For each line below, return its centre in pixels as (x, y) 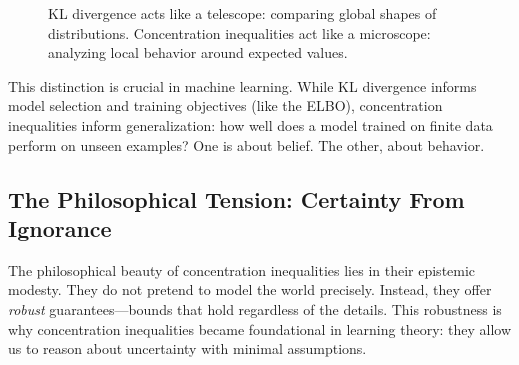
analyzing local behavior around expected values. (198, 52)
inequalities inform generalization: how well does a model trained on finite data (250, 124)
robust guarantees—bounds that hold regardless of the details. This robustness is (255, 308)
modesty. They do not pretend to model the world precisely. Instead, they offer (250, 289)
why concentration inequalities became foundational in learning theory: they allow (260, 328)
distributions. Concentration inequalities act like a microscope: (239, 32)
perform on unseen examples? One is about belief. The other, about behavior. (246, 144)
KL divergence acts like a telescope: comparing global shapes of (242, 13)
